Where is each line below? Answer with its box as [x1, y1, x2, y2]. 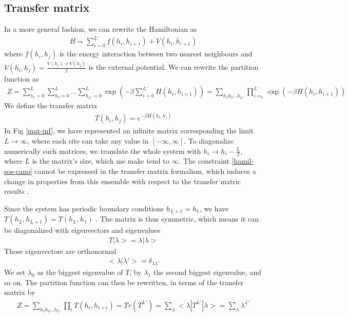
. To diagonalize [184, 135, 234, 146]
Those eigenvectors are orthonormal [4, 245, 117, 256]
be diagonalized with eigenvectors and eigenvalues [4, 225, 161, 235]
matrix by [4, 287, 35, 298]
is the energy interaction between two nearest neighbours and [59, 48, 253, 59]
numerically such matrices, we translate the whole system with [4, 145, 201, 156]
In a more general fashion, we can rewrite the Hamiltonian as [4, 24, 197, 34]
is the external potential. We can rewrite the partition [88, 62, 259, 72]
